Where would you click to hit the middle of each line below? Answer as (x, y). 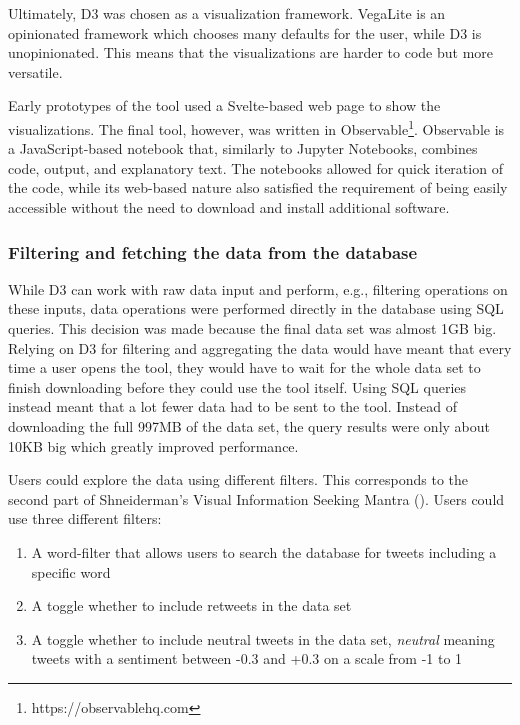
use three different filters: (85, 518)
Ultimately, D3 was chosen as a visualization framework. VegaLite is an (227, 13)
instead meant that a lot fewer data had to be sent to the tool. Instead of (233, 406)
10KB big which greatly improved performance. (153, 445)
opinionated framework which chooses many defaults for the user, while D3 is (245, 32)
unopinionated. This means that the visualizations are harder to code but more (251, 52)
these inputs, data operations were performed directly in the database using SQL (256, 308)
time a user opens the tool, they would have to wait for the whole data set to (244, 367)
